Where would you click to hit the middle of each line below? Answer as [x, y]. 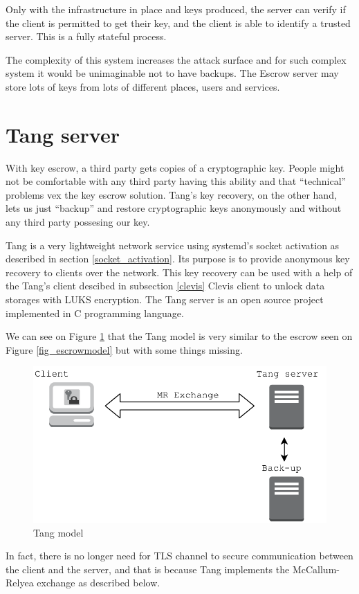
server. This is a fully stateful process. [86, 36]
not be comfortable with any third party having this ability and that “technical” [176, 181]
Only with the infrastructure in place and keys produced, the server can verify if [176, 9]
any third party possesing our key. [78, 222]
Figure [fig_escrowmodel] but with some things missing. [124, 349]
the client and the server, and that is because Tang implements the [148, 569]
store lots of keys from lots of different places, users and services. [143, 86]
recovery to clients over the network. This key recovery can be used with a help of [179, 272]
